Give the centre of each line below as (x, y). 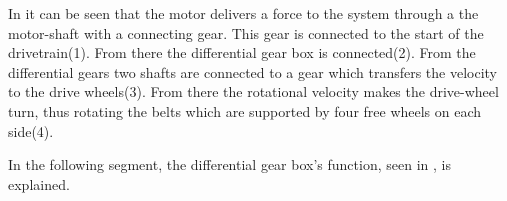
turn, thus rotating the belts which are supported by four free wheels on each (245, 110)
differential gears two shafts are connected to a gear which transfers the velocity (253, 71)
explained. (39, 183)
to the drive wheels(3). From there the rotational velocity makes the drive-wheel (253, 91)
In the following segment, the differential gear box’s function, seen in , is (229, 164)
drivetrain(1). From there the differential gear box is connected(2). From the (242, 52)
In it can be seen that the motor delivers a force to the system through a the (243, 13)
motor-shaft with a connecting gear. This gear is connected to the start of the (246, 32)
